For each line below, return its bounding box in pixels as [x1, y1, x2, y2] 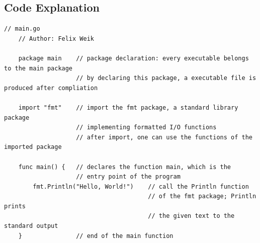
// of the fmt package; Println [148, 193, 256, 200]
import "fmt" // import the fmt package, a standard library [18, 104, 238, 111]
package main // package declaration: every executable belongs [18, 54, 249, 62]
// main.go [4, 25, 40, 33]
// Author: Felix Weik [18, 35, 94, 42]
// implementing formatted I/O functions [76, 124, 217, 131]
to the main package [4, 64, 73, 72]
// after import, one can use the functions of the [76, 133, 252, 141]
